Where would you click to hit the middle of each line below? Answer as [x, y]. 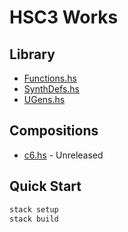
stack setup [34, 209]
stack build [34, 219]
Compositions [54, 131]
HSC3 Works [64, 17]
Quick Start [45, 186]
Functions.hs [50, 78]
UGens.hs [44, 99]
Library [32, 54]
